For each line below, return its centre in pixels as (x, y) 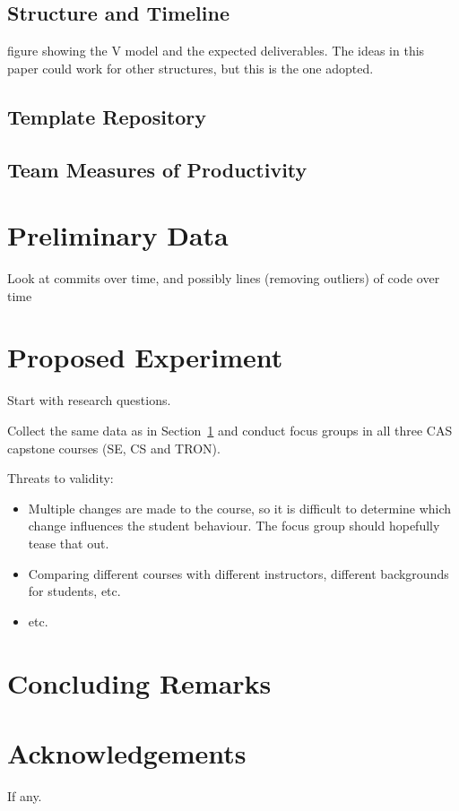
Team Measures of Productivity (157, 169)
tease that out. (69, 543)
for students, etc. (74, 591)
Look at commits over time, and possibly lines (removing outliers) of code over (224, 278)
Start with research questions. (89, 400)
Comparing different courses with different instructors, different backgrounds (238, 573)
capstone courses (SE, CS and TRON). (114, 448)
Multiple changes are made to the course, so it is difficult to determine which (240, 508)
